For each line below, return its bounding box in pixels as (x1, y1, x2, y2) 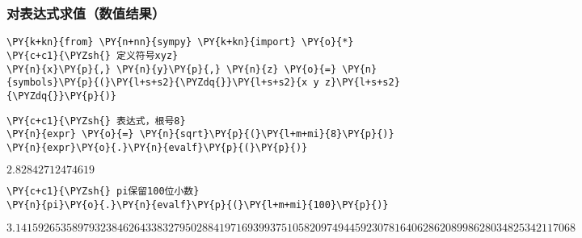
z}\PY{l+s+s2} (324, 77, 400, 89)
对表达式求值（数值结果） (6, 2, 166, 23)
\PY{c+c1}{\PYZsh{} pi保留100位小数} (6, 186, 200, 198)
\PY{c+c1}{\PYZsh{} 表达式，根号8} (6, 115, 186, 127)
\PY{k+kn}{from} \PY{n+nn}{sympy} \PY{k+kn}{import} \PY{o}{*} (6, 36, 354, 48)
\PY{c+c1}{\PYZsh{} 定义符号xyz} (6, 49, 179, 61)
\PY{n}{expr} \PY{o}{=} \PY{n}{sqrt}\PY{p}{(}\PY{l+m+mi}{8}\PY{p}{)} (6, 128, 394, 140)
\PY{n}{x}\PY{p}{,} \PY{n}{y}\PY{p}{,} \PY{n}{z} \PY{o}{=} (6, 63, 337, 75)
